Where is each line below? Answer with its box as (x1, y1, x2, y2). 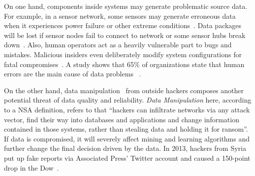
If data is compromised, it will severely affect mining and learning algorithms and (4, 133, 250, 143)
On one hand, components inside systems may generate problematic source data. (4, 1, 248, 11)
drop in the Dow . (4, 162, 59, 173)
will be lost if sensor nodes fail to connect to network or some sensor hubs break (4, 30, 246, 40)
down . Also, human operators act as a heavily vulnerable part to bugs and (4, 39, 232, 50)
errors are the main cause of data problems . (4, 69, 141, 79)
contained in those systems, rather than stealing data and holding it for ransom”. (4, 124, 248, 134)
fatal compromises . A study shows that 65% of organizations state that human (4, 59, 245, 69)
